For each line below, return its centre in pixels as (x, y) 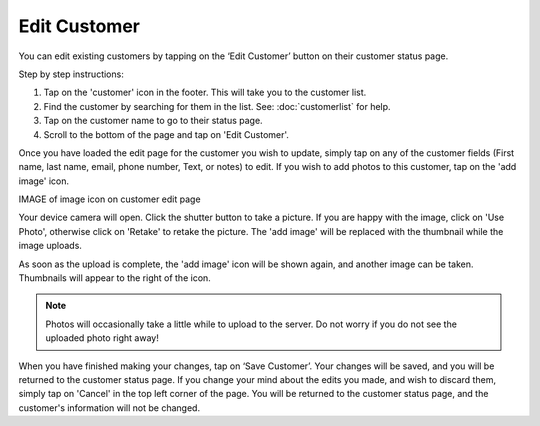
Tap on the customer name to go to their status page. (153, 121)
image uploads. (50, 246)
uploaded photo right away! (102, 338)
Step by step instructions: (71, 74)
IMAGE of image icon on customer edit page (109, 199)
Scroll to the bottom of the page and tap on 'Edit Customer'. (166, 134)
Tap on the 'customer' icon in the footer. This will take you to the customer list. (205, 92)
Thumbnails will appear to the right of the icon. (115, 278)
